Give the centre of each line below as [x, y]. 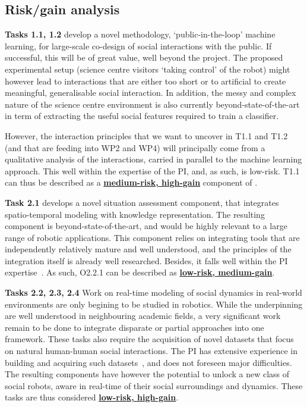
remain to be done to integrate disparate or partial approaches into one [134, 327]
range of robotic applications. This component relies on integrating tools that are [152, 237]
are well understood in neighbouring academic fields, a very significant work [143, 316]
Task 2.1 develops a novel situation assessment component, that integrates [142, 202]
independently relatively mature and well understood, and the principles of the [148, 249]
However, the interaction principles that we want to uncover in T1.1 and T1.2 [146, 135]
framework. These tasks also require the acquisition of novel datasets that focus [149, 339]
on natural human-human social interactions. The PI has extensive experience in [151, 351]
